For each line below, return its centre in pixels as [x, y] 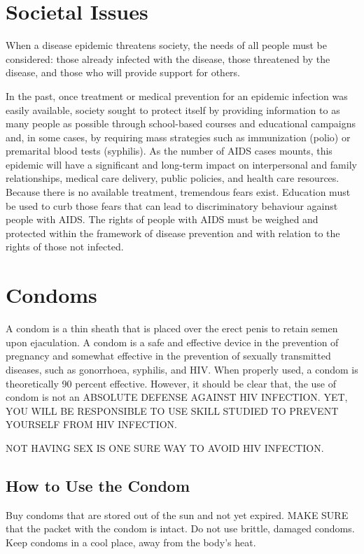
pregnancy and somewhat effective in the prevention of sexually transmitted [168, 356]
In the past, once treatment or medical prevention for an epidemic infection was [177, 95]
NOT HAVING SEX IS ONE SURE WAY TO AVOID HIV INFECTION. [165, 447]
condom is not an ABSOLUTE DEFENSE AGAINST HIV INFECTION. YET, [177, 397]
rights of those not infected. [65, 247]
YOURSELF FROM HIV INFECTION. [92, 424]
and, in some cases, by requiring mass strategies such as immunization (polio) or [178, 137]
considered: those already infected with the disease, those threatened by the [168, 58]
